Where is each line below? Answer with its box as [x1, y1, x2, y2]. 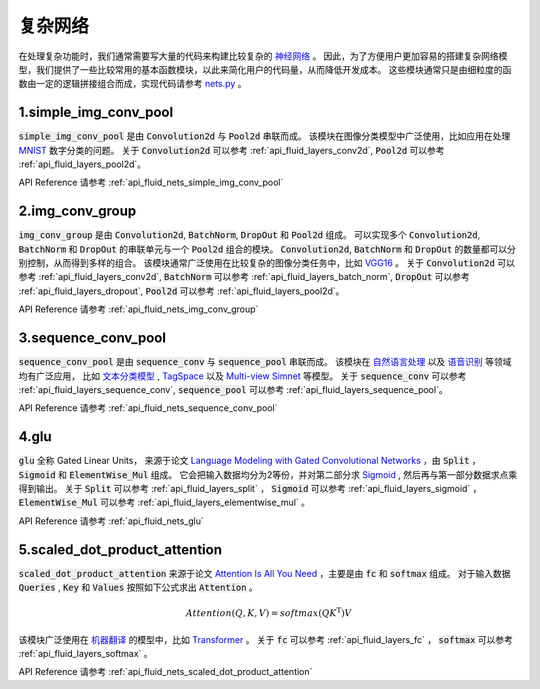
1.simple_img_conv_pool [18, 104, 174, 121]
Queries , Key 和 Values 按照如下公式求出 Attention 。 [18, 581, 259, 594]
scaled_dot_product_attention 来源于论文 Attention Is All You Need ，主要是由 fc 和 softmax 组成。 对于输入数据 [18, 567, 511, 579]
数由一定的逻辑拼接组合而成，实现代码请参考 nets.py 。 [18, 78, 247, 90]
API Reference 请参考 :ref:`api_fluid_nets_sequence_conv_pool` [18, 402, 278, 414]
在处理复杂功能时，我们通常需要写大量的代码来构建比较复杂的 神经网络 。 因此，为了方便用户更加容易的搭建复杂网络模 [18, 50, 508, 62]
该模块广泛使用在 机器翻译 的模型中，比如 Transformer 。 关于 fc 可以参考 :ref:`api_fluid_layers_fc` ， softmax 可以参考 [18, 633, 514, 645]
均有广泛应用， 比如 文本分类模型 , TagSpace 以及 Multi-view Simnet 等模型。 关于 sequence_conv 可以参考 [18, 370, 467, 382]
